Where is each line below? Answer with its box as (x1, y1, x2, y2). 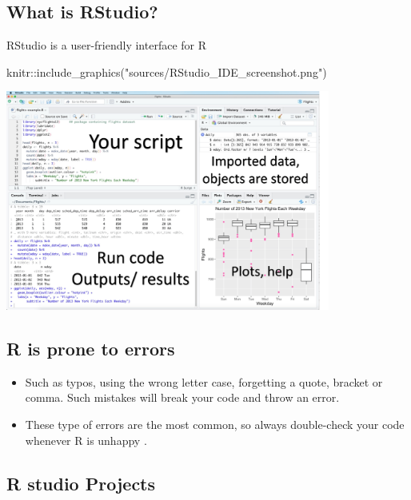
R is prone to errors (6, 336, 175, 361)
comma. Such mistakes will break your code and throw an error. (25, 389, 340, 406)
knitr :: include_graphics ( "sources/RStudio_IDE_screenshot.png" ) (6, 63, 327, 80)
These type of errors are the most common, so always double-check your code (25, 416, 405, 433)
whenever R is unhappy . (25, 431, 147, 448)
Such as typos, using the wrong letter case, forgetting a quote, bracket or (25, 373, 383, 390)
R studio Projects (6, 470, 156, 495)
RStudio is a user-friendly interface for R (6, 37, 206, 54)
